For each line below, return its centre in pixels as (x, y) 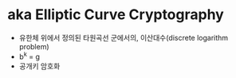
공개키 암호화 (39, 66)
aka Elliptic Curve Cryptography (116, 15)
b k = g (29, 56)
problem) (34, 46)
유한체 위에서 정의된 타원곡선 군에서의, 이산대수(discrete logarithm (124, 37)
